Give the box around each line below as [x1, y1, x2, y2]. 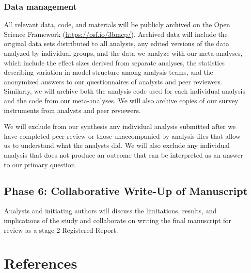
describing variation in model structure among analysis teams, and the [4, 67, 213, 77]
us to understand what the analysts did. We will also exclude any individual [4, 140, 230, 150]
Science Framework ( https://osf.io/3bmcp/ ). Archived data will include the [4, 29, 228, 39]
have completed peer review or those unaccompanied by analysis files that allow [4, 130, 241, 141]
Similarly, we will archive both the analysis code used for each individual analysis [4, 86, 245, 96]
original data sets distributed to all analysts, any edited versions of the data [4, 38, 230, 48]
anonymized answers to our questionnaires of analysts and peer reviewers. [4, 76, 222, 86]
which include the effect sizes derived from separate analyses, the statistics [4, 57, 225, 67]
